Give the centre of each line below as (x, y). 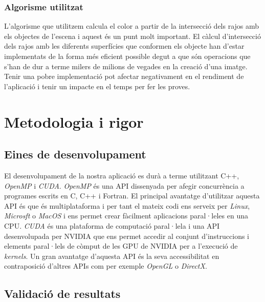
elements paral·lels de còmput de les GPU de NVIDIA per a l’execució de (121, 246)
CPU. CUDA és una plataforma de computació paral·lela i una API (112, 225)
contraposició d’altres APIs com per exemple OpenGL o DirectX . (106, 266)
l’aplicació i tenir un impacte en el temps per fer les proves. (97, 86)
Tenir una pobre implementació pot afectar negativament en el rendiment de (124, 76)
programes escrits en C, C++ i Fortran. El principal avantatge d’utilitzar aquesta (132, 196)
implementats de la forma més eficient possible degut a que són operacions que (127, 56)
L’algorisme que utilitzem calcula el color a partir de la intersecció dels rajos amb (132, 26)
